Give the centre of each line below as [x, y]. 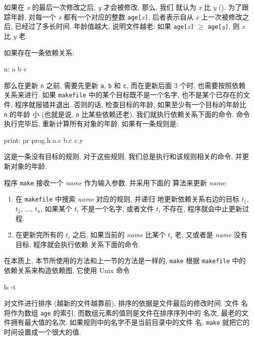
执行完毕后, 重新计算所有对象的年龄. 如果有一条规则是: [91, 124]
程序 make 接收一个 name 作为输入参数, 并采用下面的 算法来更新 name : [116, 182]
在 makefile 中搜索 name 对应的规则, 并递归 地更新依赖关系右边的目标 [127, 199]
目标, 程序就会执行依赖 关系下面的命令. [78, 244]
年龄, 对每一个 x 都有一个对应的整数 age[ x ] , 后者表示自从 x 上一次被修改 [126, 16]
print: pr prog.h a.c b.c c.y [43, 140]
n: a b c [15, 69]
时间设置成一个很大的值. [42, 332]
